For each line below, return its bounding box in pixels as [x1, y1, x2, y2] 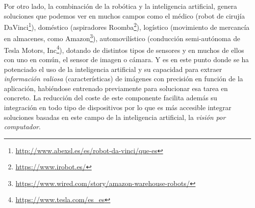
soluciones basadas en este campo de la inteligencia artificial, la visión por [4, 112, 226, 122]
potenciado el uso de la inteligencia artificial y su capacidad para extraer [4, 64, 222, 74]
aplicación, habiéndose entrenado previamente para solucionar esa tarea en [4, 83, 228, 93]
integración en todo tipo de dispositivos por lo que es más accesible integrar [4, 102, 231, 112]
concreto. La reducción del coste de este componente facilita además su [4, 92, 217, 103]
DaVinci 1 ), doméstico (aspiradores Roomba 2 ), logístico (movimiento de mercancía [4, 21, 250, 32]
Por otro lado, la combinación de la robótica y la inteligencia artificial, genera [4, 1, 237, 11]
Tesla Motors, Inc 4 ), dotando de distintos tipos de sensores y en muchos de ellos [4, 43, 244, 55]
